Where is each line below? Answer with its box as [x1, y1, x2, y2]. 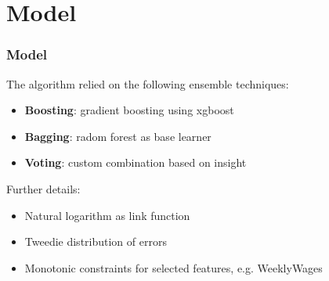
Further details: [6, 180, 81, 196]
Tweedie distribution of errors [24, 233, 167, 250]
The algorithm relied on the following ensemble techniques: [6, 75, 289, 92]
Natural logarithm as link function [24, 207, 190, 223]
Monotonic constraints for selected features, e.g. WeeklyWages [24, 259, 323, 276]
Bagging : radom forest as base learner [24, 128, 211, 144]
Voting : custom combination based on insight [24, 154, 247, 171]
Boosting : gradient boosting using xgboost [24, 102, 234, 118]
